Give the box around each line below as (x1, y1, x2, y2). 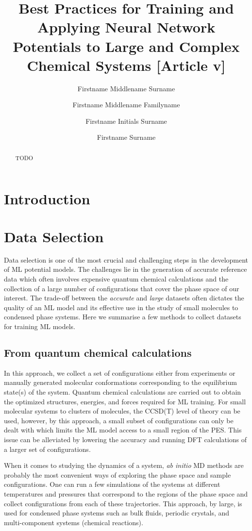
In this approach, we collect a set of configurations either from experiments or (4, 367, 235, 378)
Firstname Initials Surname (85, 116, 167, 126)
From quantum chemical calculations (4, 345, 192, 360)
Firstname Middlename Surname (77, 83, 175, 93)
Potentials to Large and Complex (13, 36, 240, 56)
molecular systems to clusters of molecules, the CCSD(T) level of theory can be (4, 406, 240, 416)
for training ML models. (4, 321, 75, 331)
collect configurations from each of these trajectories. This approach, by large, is (4, 498, 242, 508)
